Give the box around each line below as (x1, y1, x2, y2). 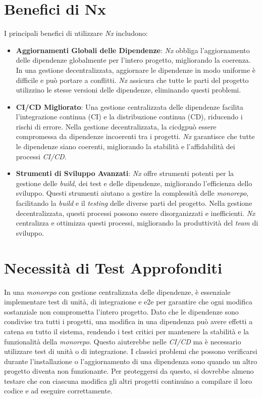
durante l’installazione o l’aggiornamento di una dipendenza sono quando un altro (4, 356, 257, 366)
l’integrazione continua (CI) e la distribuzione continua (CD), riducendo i (16, 111, 243, 122)
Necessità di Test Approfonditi (4, 257, 222, 278)
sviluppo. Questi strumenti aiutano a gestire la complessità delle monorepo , (16, 188, 249, 198)
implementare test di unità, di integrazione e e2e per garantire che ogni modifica (4, 296, 252, 307)
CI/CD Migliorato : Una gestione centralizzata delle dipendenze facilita (16, 101, 243, 112)
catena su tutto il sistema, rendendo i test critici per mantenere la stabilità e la (4, 326, 249, 336)
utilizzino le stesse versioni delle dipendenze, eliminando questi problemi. (16, 84, 241, 95)
